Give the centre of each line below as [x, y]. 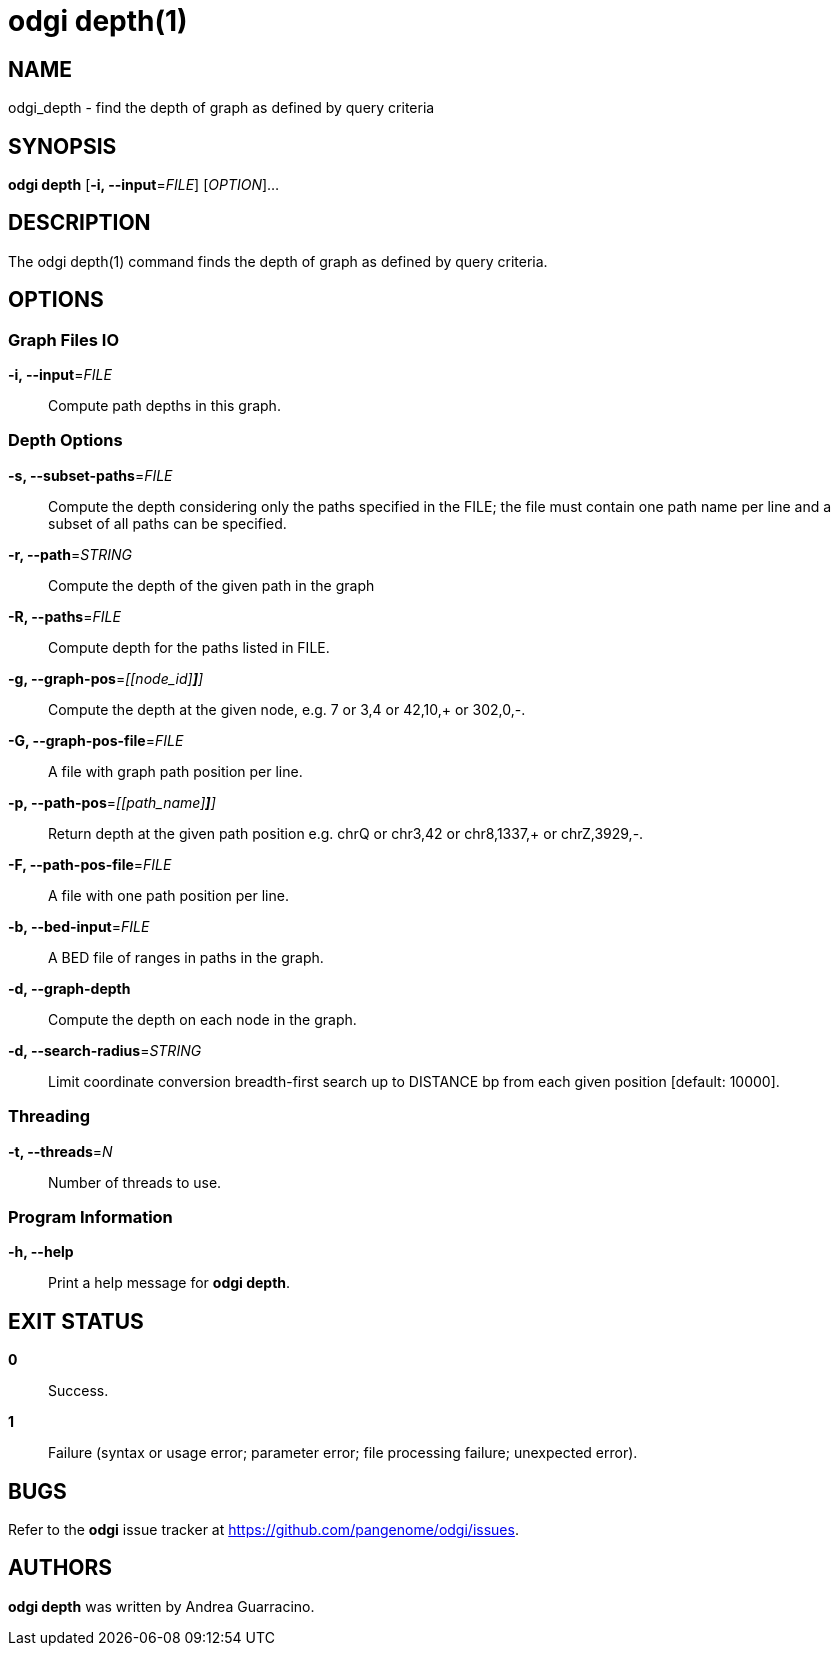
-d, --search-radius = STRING [105, 1050]
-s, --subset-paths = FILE [90, 475]
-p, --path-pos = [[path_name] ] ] [112, 802]
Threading [49, 1116]
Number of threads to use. [135, 1182]
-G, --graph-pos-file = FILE [96, 740]
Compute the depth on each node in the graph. [202, 1019]
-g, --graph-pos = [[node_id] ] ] [106, 678]
